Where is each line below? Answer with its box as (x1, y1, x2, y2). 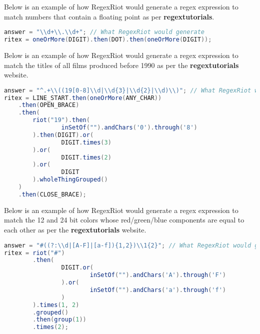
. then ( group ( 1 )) (32, 316, 86, 323)
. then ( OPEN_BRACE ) (18, 101, 79, 109)
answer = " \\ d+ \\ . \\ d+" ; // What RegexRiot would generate (4, 28, 205, 36)
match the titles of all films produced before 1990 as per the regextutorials (4, 59, 239, 70)
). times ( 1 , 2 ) (32, 301, 79, 308)
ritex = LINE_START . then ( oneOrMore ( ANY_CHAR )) (4, 94, 162, 101)
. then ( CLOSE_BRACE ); (18, 190, 86, 198)
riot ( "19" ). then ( (32, 116, 90, 124)
